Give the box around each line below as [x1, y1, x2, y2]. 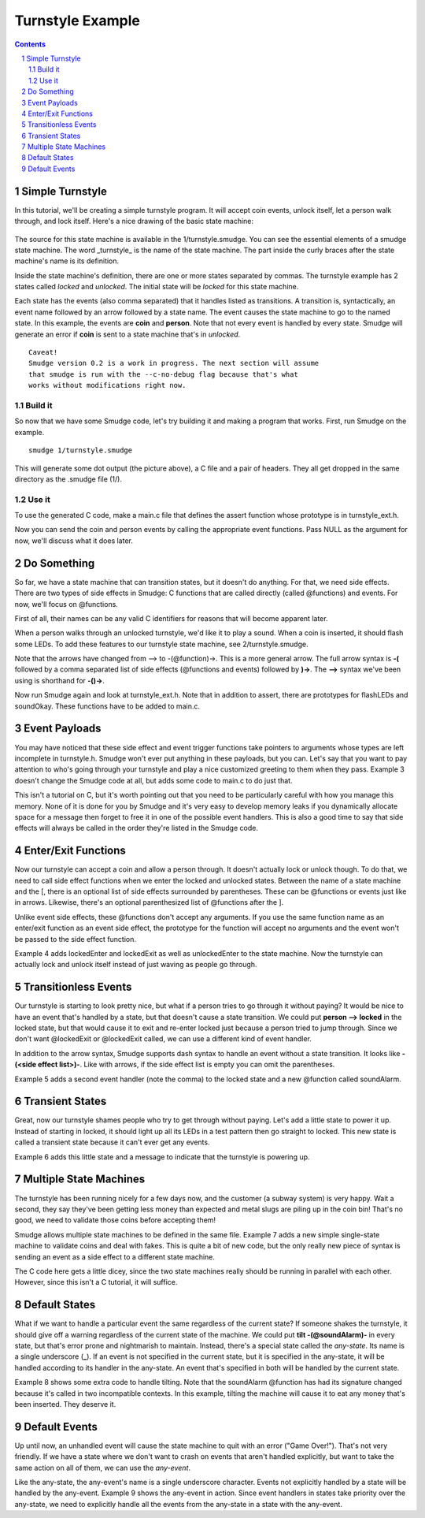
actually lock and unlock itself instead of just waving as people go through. [14, 960, 257, 969]
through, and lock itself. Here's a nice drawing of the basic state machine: [14, 217, 254, 226]
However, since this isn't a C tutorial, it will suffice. [14, 1278, 178, 1287]
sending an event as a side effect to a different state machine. [14, 1252, 216, 1261]
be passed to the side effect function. [14, 934, 137, 943]
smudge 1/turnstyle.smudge [28, 446, 133, 455]
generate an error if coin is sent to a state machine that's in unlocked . [14, 329, 241, 339]
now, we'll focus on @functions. [14, 599, 118, 608]
